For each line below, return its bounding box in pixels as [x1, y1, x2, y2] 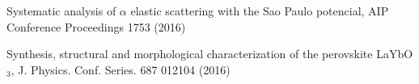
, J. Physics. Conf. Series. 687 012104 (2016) [11, 61, 231, 78]
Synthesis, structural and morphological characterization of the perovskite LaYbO [6, 45, 413, 62]
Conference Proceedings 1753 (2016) [6, 18, 186, 35]
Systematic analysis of [6, 2, 116, 19]
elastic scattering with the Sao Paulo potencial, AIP [130, 2, 389, 19]
